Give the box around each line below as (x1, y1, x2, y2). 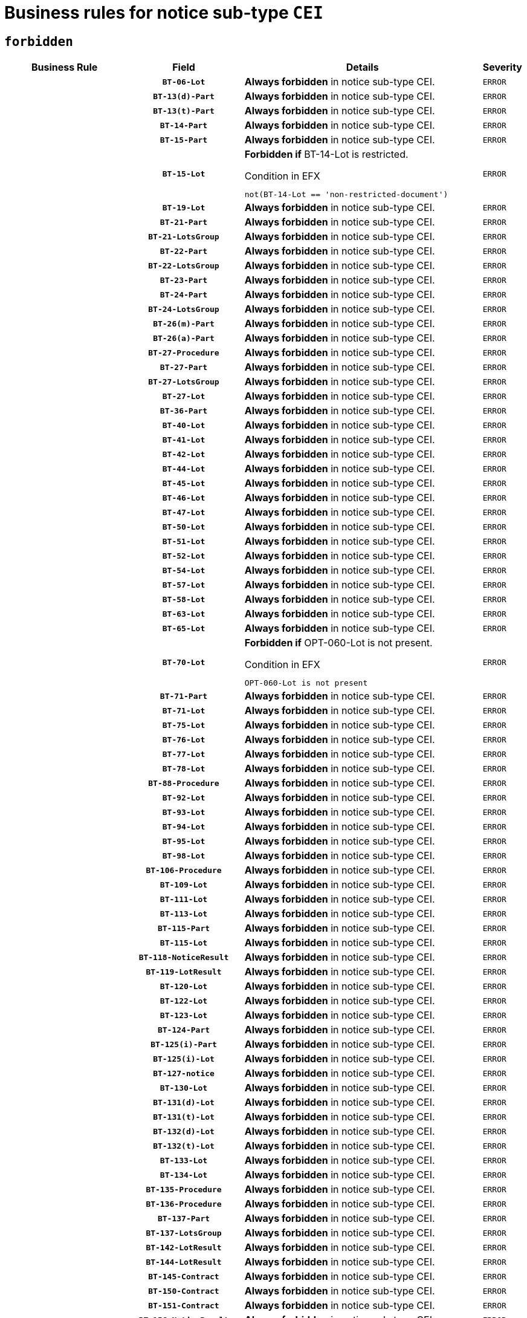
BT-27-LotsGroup (148, 377, 219, 386)
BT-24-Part (160, 290, 208, 299)
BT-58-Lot (162, 594, 205, 604)
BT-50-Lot (162, 522, 205, 531)
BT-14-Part (160, 120, 208, 130)
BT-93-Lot (162, 807, 205, 817)
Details (346, 61, 379, 74)
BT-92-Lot (162, 793, 205, 802)
